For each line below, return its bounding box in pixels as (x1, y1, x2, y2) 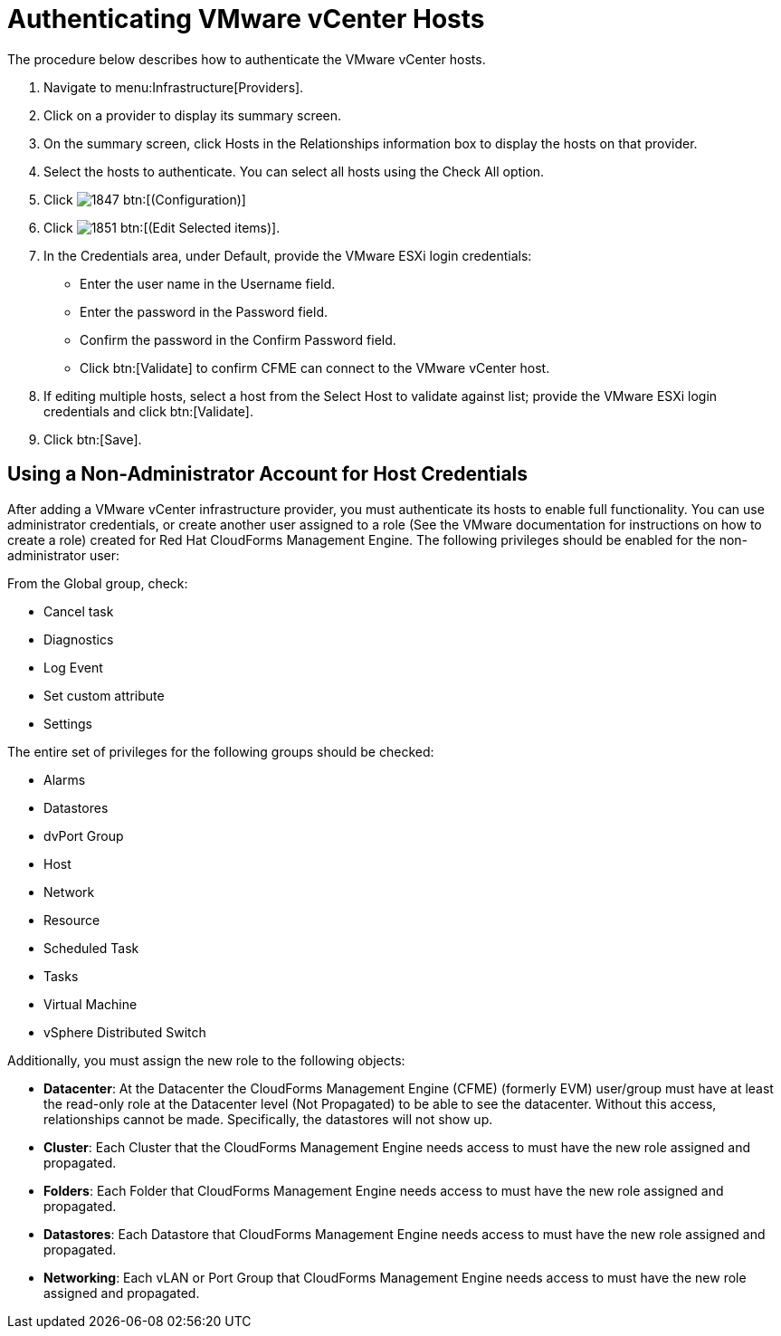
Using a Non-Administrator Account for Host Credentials (7, 463, 529, 486)
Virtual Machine (43, 996, 138, 1012)
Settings (43, 715, 92, 731)
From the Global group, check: (7, 575, 188, 591)
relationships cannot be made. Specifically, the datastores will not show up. (43, 1111, 493, 1127)
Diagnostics (43, 631, 114, 647)
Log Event (43, 659, 103, 675)
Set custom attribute (43, 687, 165, 703)
